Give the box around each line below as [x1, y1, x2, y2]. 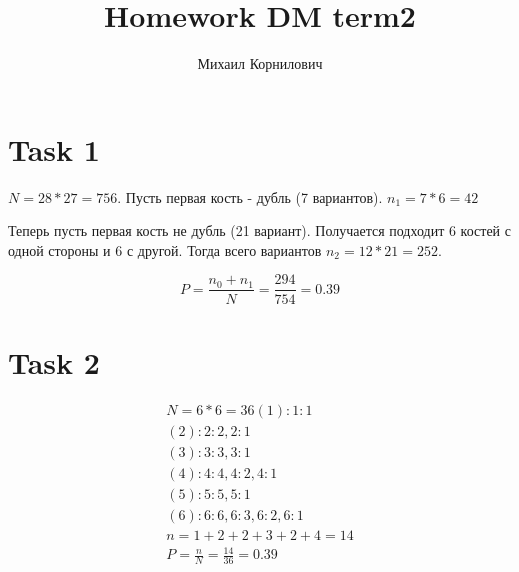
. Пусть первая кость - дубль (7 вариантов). [117, 186, 383, 207]
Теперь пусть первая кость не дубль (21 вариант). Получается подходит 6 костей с [8, 220, 511, 241]
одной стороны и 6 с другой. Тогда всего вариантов [8, 239, 322, 260]
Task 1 [8, 128, 100, 169]
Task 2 [8, 341, 100, 382]
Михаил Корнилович [197, 53, 323, 74]
